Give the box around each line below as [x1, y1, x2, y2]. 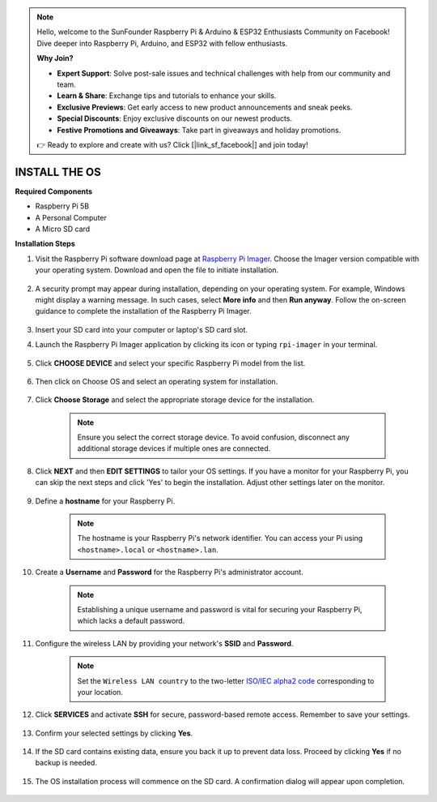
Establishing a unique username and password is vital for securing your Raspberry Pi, [77, 604, 363, 614]
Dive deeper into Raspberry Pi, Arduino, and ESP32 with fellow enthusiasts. [36, 38, 288, 48]
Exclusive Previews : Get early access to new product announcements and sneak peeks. [57, 102, 353, 112]
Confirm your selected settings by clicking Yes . [35, 728, 193, 738]
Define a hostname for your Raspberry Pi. [35, 495, 176, 506]
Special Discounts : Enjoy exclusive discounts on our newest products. [57, 114, 293, 123]
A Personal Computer [35, 212, 107, 222]
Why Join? [36, 54, 74, 63]
